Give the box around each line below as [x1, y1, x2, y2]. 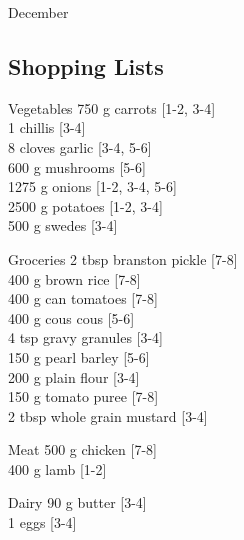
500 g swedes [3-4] [8, 215, 118, 236]
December [8, 2, 69, 22]
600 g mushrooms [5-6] [8, 156, 146, 177]
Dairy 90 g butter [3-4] [8, 492, 147, 513]
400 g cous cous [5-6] [8, 307, 135, 328]
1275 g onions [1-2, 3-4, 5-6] [8, 176, 177, 197]
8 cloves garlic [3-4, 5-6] [8, 136, 152, 157]
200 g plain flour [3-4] [8, 366, 140, 387]
